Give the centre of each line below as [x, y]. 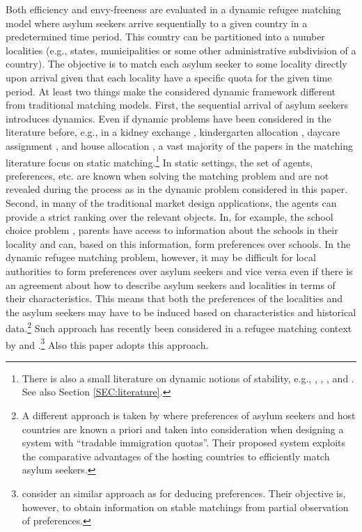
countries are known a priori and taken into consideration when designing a [183, 429]
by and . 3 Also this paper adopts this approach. [107, 343]
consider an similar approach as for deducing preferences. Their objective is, [184, 493]
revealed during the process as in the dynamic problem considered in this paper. [177, 189]
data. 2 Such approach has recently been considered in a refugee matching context [179, 327]
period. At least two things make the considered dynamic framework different [171, 91]
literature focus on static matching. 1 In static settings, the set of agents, [159, 161]
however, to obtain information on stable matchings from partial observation [185, 507]
